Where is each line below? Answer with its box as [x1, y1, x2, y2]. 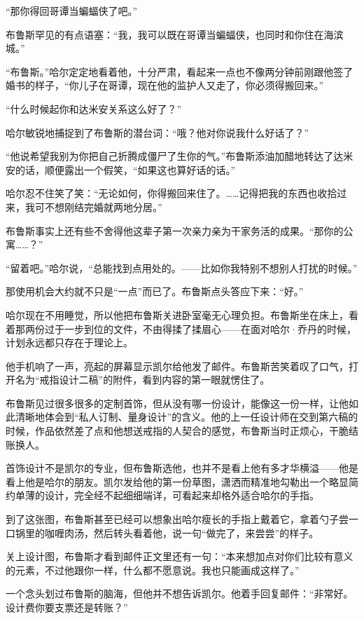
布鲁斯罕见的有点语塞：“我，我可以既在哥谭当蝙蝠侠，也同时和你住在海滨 [6, 27, 344, 41]
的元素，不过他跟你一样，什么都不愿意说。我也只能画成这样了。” [6, 562, 300, 577]
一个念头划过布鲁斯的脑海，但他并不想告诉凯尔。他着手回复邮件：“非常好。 [6, 586, 353, 601]
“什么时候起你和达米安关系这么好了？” [6, 101, 182, 116]
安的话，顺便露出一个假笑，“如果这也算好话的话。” [6, 162, 236, 177]
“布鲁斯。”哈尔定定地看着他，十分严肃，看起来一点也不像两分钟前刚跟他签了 [6, 64, 353, 79]
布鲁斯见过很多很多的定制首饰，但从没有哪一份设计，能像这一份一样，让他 [6, 395, 349, 410]
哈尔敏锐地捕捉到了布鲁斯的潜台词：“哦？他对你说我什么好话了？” [6, 125, 309, 140]
